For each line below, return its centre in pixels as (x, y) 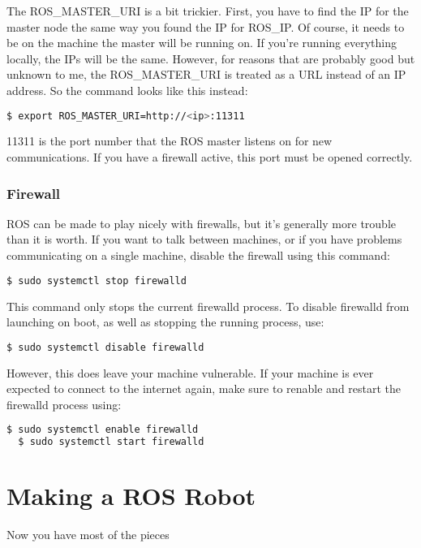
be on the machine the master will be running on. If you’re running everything (202, 43)
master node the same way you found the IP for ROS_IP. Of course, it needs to (206, 26)
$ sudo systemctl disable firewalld (105, 347)
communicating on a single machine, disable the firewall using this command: (198, 255)
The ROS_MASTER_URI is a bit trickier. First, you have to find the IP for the (208, 11)
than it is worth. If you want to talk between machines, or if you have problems (204, 239)
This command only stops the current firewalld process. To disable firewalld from (208, 306)
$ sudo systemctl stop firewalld (97, 280)
